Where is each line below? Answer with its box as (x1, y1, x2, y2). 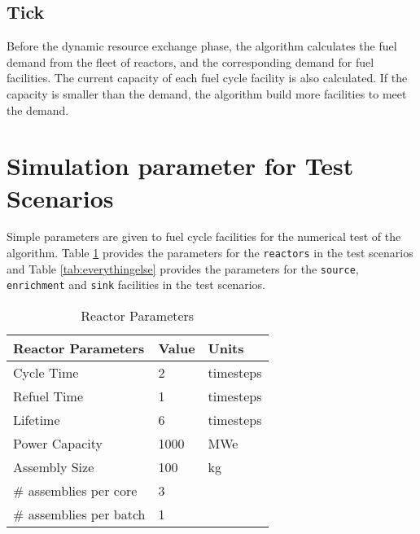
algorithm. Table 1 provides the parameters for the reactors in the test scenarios (7, 244, 413, 261)
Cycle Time (13, 363, 79, 383)
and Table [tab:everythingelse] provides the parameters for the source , (7, 260, 359, 277)
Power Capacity (13, 434, 103, 453)
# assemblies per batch (13, 505, 146, 524)
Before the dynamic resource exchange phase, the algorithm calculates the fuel (7, 37, 397, 55)
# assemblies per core (13, 481, 138, 501)
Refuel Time (13, 387, 83, 406)
